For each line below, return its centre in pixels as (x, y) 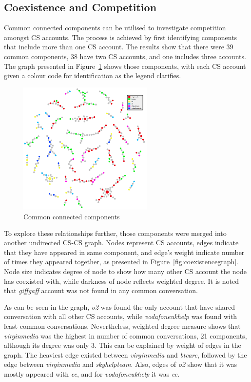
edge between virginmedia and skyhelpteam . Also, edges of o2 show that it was (121, 364)
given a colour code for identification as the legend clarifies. (93, 75)
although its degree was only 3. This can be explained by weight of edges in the (123, 345)
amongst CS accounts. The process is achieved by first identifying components (121, 37)
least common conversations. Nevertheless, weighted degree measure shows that (122, 326)
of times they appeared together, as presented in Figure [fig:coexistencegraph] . (121, 262)
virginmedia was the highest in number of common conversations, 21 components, (125, 335)
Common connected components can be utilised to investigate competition (115, 28)
